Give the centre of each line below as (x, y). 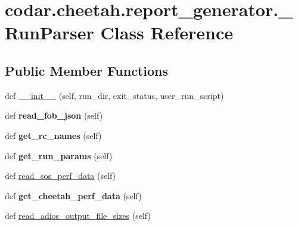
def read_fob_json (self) (54, 115)
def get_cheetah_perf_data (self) (73, 195)
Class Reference (167, 32)
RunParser (49, 32)
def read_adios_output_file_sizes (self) (78, 216)
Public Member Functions (86, 70)
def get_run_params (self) (59, 155)
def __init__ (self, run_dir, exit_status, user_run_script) (114, 95)
